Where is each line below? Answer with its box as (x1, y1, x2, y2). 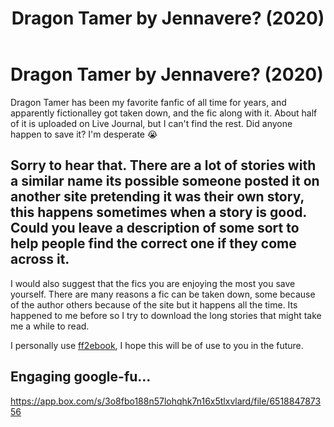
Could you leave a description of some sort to (10, 220, 300, 237)
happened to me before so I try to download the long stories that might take (10, 309, 322, 321)
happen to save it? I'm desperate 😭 (10, 128, 158, 140)
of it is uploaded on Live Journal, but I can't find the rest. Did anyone (10, 117, 293, 129)
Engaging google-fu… (10, 368, 152, 386)
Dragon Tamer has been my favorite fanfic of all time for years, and (10, 96, 287, 108)
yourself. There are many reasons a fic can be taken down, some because (10, 288, 316, 300)
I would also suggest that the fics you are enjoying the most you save (10, 277, 296, 289)
